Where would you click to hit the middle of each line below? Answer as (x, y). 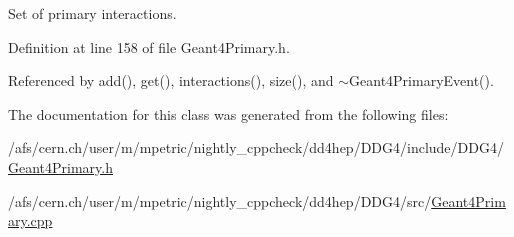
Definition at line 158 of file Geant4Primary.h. (149, 46)
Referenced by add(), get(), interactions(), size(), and (171, 80)
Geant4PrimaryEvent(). (421, 80)
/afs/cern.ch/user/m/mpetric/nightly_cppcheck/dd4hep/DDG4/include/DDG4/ (256, 147)
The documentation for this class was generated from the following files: (228, 113)
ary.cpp (30, 220)
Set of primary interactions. (92, 13)
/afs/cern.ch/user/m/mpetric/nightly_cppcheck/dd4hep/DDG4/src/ (220, 200)
